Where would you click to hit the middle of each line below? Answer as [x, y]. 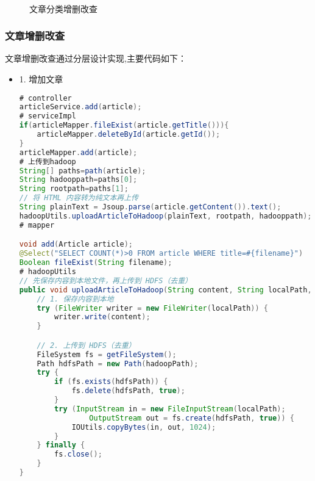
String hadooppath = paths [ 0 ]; [78, 180]
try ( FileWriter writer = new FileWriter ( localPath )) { [153, 308]
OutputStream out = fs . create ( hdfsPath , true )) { [192, 418]
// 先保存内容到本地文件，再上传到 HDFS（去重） [105, 280]
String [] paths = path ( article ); [83, 171]
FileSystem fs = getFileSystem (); [107, 354]
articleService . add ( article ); [80, 107]
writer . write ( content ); [102, 317]
